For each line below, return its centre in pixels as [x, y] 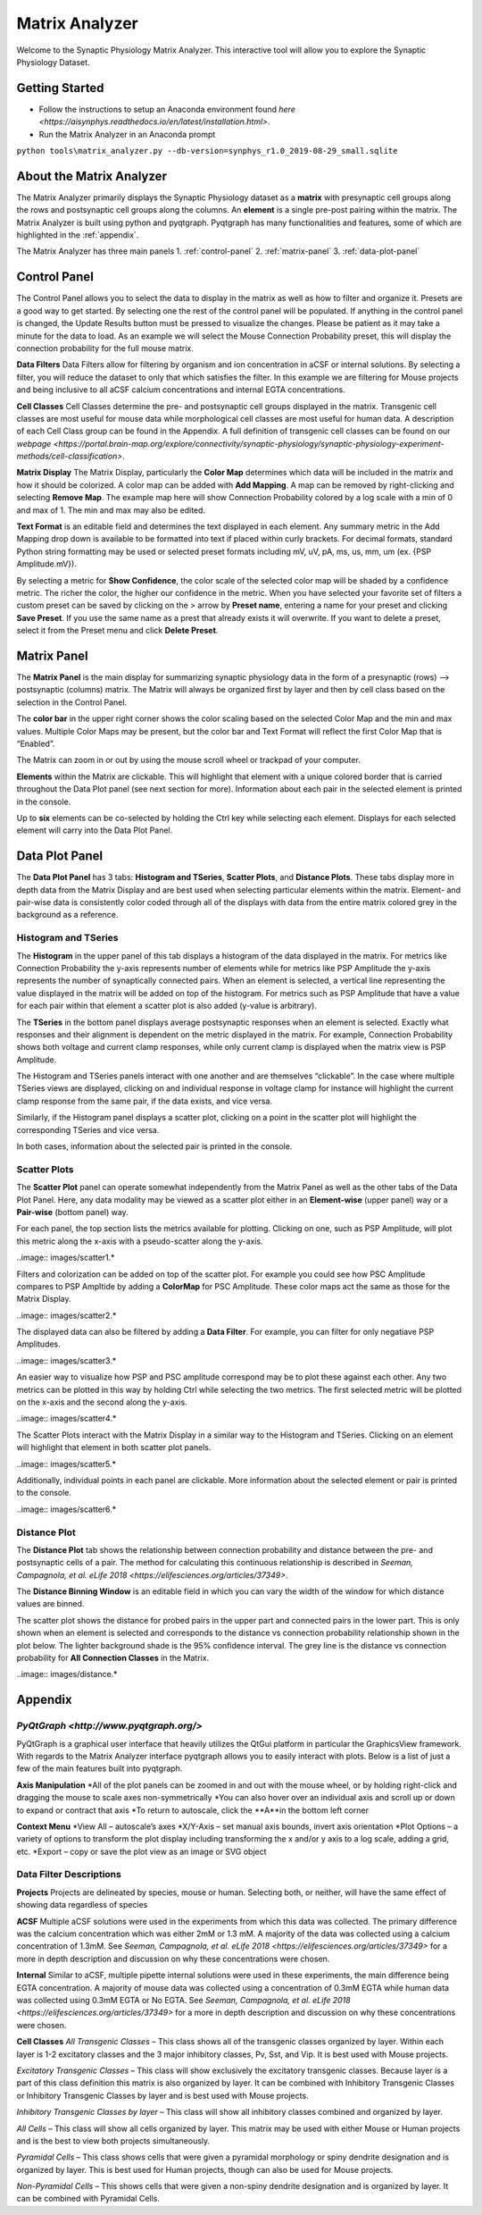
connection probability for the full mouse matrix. [105, 348]
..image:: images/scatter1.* [66, 1258]
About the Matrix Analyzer [91, 176]
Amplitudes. [39, 1344]
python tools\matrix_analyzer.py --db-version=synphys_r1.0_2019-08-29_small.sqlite [207, 151]
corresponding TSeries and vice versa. [88, 1129]
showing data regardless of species [82, 1905]
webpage [34, 443]
